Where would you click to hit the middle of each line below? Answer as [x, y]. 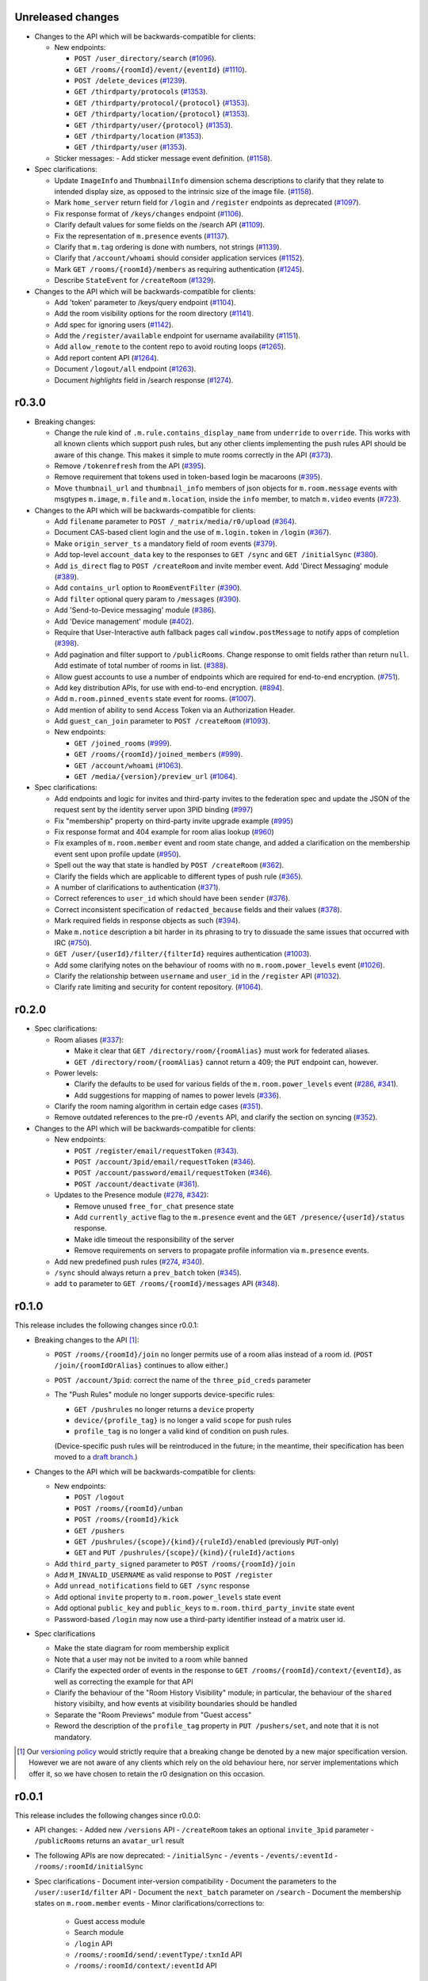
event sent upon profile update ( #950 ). [118, 854]
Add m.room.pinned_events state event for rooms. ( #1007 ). [155, 699]
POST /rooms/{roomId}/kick [126, 1520]
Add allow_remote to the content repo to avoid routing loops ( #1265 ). [170, 347]
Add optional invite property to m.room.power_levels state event [168, 1597]
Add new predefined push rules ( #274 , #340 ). [129, 1262]
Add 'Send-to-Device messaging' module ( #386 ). [136, 610]
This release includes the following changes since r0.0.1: [107, 1325]
